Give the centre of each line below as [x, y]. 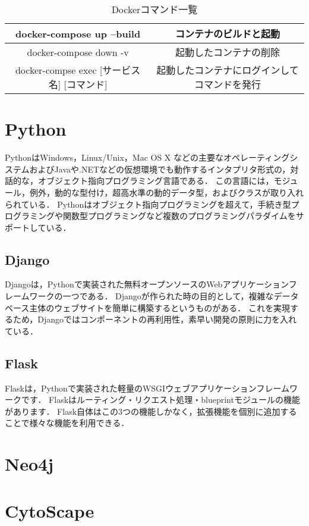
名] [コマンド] [78, 84]
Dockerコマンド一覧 [154, 9]
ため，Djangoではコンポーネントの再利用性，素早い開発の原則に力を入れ [155, 319]
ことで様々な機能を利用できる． [67, 423]
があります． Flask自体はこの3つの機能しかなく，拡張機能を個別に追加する [151, 411]
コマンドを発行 [228, 84]
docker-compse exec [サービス [78, 70]
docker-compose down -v [78, 52]
